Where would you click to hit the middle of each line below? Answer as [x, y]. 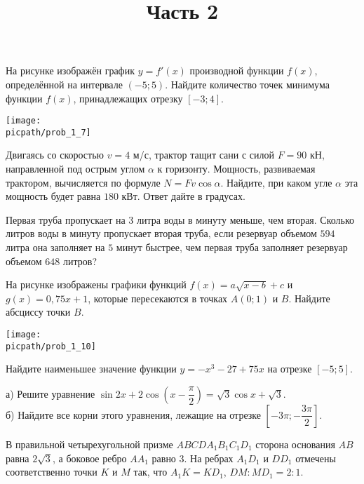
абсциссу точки [38, 312]
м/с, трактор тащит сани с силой [204, 155]
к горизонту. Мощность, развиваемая [236, 169]
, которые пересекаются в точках [158, 298]
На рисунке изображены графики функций [96, 284]
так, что [150, 472]
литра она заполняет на [55, 247]
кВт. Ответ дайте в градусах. [183, 196]
